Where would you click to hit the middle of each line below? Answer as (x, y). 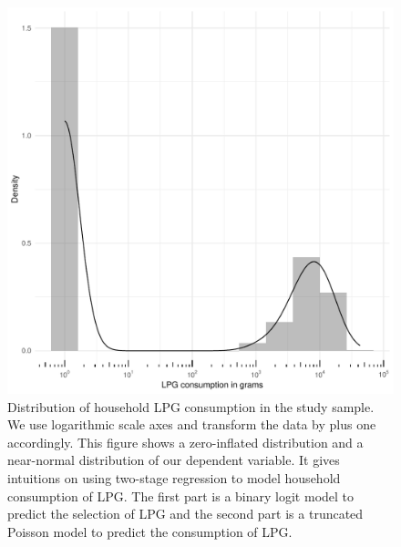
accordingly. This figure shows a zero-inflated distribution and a (185, 442)
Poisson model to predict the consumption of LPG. (150, 531)
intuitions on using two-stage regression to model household (174, 477)
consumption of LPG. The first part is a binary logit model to (181, 495)
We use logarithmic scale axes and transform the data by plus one (192, 424)
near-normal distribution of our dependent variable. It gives (174, 460)
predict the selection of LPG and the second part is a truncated (185, 514)
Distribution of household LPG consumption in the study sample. (191, 406)
